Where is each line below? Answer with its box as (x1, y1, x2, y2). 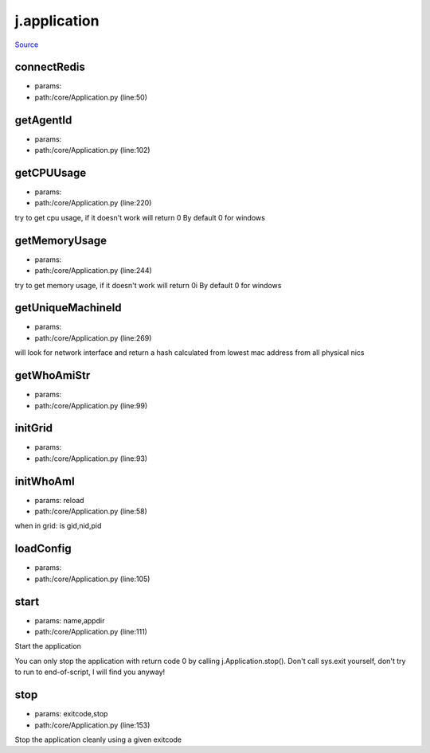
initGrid (14, 422, 53, 435)
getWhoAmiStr (14, 369, 91, 382)
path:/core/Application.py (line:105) (34, 574, 150, 583)
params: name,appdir (34, 615, 105, 625)
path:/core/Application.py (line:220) (34, 198, 152, 208)
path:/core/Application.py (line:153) (34, 720, 150, 730)
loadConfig (14, 542, 72, 556)
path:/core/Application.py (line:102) (34, 146, 150, 155)
